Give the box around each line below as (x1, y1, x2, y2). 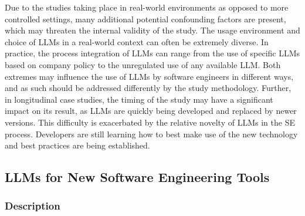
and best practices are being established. (5, 139, 150, 151)
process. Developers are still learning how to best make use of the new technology (5, 127, 298, 140)
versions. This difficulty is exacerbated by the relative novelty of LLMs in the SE (5, 116, 295, 128)
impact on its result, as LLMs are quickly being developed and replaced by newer (5, 104, 297, 117)
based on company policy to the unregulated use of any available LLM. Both (5, 58, 281, 70)
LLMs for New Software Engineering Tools (5, 168, 270, 186)
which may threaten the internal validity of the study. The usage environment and (5, 24, 300, 36)
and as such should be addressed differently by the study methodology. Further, (5, 82, 292, 94)
